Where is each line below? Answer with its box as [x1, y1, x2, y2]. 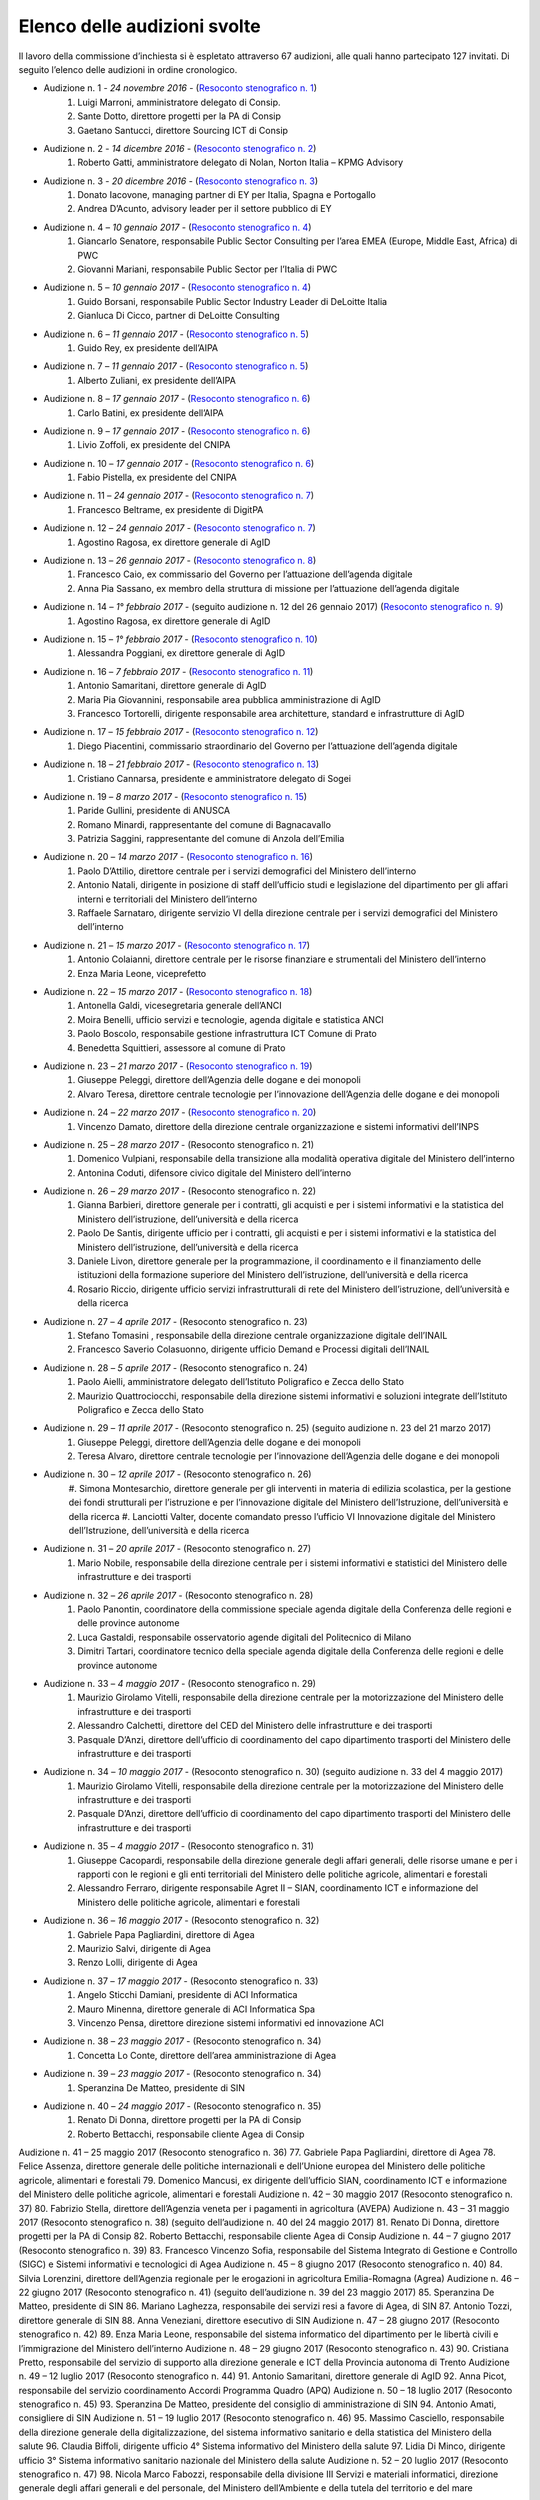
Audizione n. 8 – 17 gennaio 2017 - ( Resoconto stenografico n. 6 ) [43, 393, 311, 405]
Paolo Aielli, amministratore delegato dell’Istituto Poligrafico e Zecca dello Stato [77, 1376, 405, 1388]
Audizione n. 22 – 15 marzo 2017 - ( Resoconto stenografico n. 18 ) [43, 985, 313, 997]
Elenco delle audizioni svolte [18, 15, 261, 37]
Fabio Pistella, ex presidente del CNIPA [77, 471, 237, 484]
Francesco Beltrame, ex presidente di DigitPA [77, 503, 264, 515]
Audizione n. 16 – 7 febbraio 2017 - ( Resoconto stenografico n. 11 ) [43, 665, 314, 677]
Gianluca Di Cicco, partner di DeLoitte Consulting [77, 310, 280, 322]
